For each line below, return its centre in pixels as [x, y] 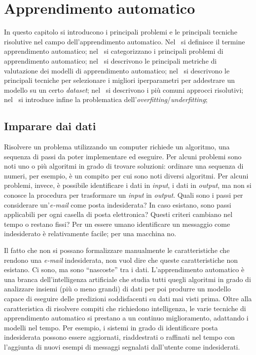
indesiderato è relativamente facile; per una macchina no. [90, 233]
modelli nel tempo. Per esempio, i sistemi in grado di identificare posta [111, 327]
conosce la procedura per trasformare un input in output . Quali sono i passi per [124, 195]
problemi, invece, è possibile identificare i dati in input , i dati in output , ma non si [128, 185]
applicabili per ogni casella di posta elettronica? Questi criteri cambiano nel [118, 214]
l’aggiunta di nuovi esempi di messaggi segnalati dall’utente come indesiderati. [122, 346]
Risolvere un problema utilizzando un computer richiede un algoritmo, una [117, 147]
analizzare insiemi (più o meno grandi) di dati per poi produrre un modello [118, 289]
